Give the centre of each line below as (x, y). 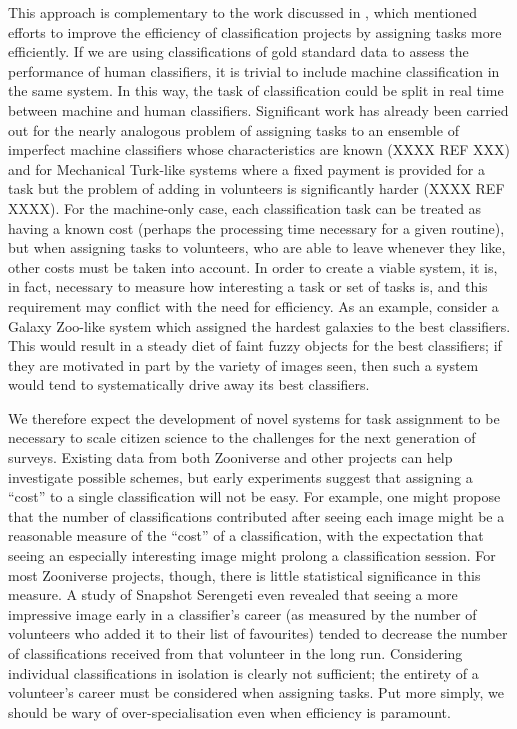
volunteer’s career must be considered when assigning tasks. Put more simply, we (256, 692)
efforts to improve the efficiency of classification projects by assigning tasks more (255, 31)
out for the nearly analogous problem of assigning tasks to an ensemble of (233, 129)
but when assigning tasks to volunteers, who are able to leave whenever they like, (257, 247)
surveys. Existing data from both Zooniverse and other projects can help (230, 457)
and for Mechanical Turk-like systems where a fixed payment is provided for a (246, 168)
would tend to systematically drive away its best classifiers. (189, 384)
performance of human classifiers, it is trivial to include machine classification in (254, 70)
